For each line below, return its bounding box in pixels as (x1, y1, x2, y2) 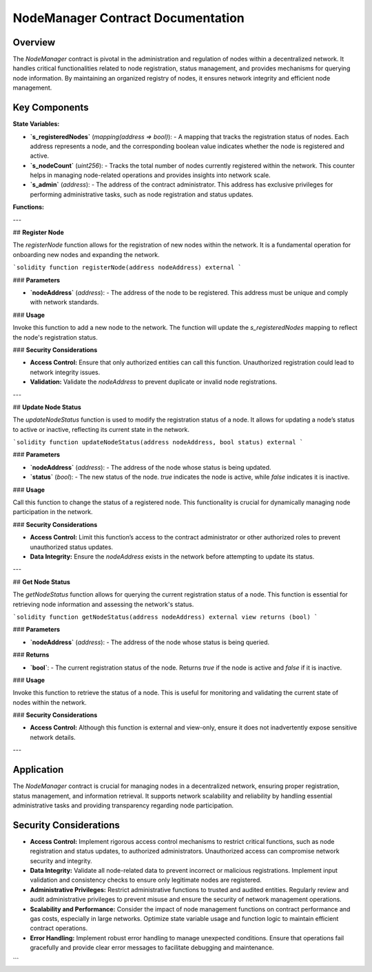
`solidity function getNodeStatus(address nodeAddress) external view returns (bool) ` (12, 613, 318, 621)
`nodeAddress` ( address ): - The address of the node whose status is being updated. (30, 463, 271, 471)
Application (12, 764, 64, 776)
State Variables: (12, 120, 60, 128)
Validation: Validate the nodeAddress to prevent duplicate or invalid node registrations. (30, 378, 278, 386)
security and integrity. (30, 856, 92, 865)
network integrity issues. (30, 368, 101, 376)
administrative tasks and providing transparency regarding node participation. (12, 801, 234, 809)
